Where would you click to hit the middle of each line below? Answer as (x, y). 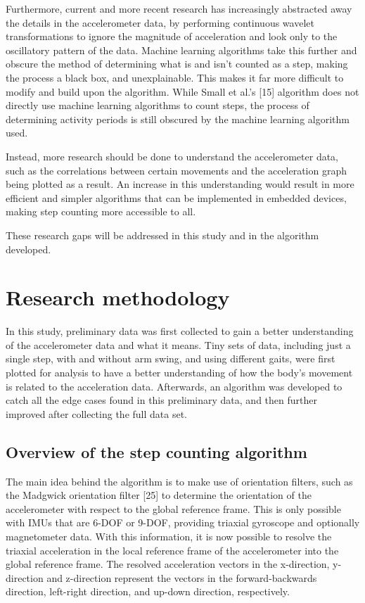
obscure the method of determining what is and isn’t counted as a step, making (177, 64)
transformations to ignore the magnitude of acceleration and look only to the (172, 36)
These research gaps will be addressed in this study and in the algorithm (162, 235)
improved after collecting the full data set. (96, 413)
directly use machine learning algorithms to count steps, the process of (158, 105)
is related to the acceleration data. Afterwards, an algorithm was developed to (174, 386)
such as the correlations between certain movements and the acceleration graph (177, 170)
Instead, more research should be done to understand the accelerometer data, (172, 156)
